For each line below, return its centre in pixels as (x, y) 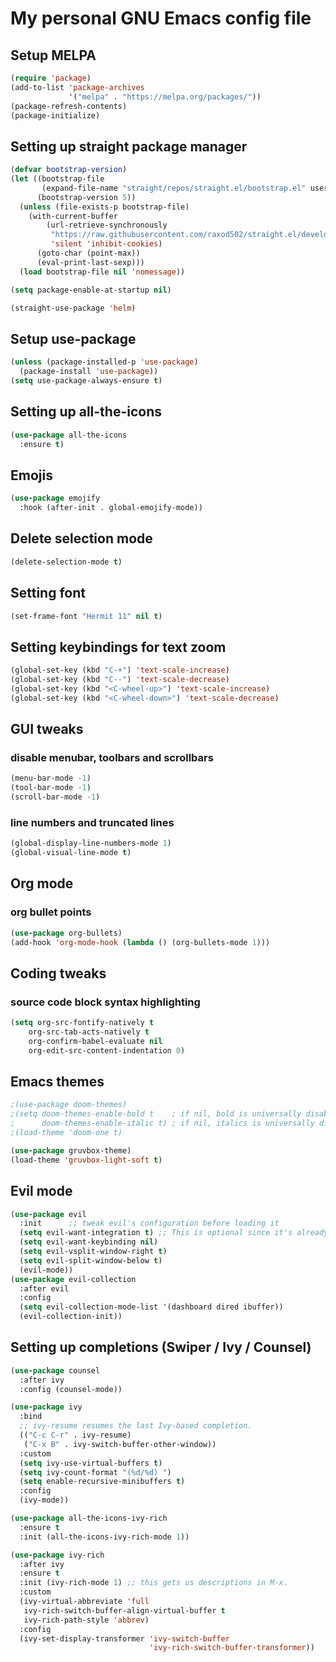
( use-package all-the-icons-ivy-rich (89, 1518)
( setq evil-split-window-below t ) (91, 1260)
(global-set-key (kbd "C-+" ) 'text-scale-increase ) (120, 670)
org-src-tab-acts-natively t (89, 1032)
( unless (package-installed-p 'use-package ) (104, 362)
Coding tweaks (58, 973)
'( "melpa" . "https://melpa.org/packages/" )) (165, 97)
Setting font (48, 593)
